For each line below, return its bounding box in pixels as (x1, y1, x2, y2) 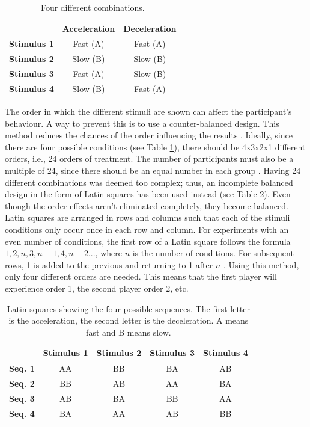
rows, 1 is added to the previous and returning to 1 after (5, 258, 213, 271)
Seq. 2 (9, 377, 35, 390)
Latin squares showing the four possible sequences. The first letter (7, 302, 250, 315)
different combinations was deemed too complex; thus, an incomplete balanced (5, 176, 293, 188)
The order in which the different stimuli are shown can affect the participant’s (5, 105, 292, 118)
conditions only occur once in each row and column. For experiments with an (5, 223, 289, 235)
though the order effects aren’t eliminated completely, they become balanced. (5, 199, 288, 212)
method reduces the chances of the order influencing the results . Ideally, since (5, 129, 293, 141)
